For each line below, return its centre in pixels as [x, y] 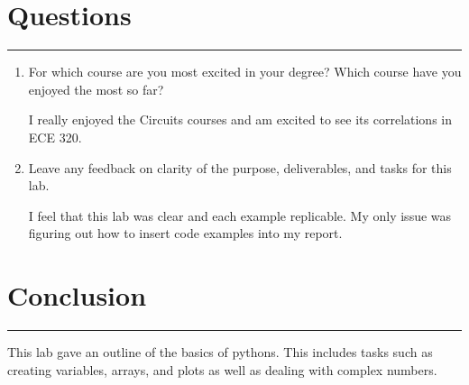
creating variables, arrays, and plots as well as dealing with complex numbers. [222, 369]
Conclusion [77, 295]
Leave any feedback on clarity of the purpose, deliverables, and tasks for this [240, 167]
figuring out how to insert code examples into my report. [185, 233]
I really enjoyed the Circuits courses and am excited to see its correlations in [240, 119]
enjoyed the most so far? [96, 89]
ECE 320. [55, 137]
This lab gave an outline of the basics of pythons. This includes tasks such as [220, 352]
